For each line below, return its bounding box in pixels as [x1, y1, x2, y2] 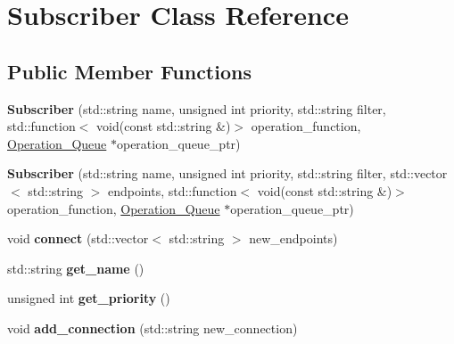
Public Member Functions [7, 57, 252, 85]
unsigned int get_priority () [7, 289, 170, 307]
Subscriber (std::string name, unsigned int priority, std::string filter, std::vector [7, 164, 448, 183]
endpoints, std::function [107, 181, 237, 200]
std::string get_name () [7, 258, 144, 277]
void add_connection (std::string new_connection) [7, 318, 298, 337]
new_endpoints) [249, 229, 338, 248]
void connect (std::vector [7, 229, 149, 248]
